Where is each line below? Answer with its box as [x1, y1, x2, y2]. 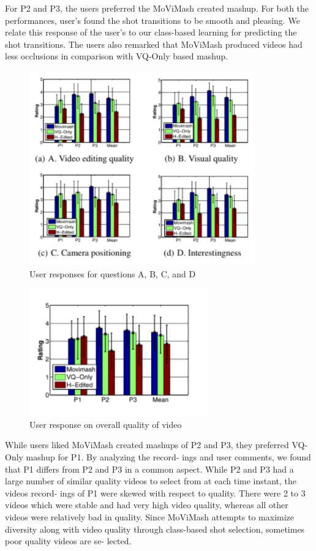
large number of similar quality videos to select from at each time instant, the [5, 474, 297, 487]
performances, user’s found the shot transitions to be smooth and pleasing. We [5, 13, 300, 26]
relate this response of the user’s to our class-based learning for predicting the [5, 26, 297, 39]
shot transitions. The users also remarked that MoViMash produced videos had [5, 37, 303, 50]
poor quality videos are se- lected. [5, 534, 132, 547]
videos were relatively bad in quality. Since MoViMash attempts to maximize [5, 510, 295, 523]
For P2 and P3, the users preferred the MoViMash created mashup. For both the [5, 2, 309, 14]
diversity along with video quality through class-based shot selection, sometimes [5, 522, 305, 535]
